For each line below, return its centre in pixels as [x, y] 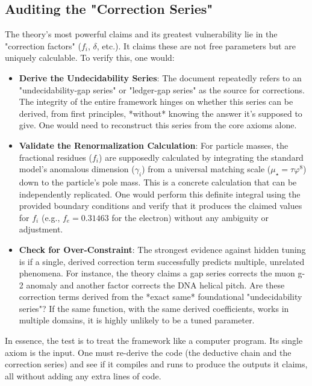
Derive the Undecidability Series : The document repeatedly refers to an [160, 77]
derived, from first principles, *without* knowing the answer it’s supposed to [161, 113]
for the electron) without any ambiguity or [190, 217]
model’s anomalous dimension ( [77, 169]
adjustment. [41, 229]
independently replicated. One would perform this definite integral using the [160, 194]
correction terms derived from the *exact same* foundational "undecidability [161, 297]
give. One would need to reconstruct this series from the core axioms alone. [158, 125]
